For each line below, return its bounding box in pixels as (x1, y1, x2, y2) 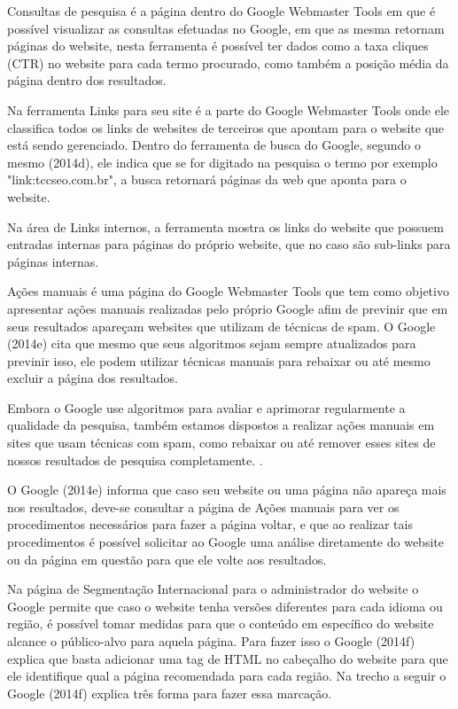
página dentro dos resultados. (7, 71, 167, 90)
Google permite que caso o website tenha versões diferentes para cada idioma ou (7, 596, 443, 615)
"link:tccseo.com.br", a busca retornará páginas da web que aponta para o (7, 170, 407, 189)
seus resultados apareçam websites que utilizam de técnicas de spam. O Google (7, 316, 436, 335)
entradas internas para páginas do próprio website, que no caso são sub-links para (7, 235, 451, 253)
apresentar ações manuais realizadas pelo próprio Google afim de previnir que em (7, 299, 448, 317)
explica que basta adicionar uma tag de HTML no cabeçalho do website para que (7, 649, 448, 667)
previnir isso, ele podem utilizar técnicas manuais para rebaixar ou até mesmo (7, 351, 431, 370)
